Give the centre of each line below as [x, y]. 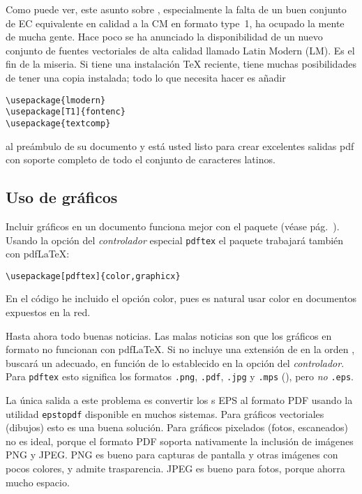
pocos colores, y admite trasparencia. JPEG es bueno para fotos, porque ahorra [175, 469]
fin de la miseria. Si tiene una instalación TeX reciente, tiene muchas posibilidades [181, 64]
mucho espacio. [38, 482]
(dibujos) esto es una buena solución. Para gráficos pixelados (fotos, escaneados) [177, 427]
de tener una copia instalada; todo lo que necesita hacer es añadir [146, 77]
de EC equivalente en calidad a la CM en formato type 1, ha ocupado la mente [175, 23]
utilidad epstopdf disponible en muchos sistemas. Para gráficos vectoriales [165, 413]
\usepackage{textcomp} [58, 123]
